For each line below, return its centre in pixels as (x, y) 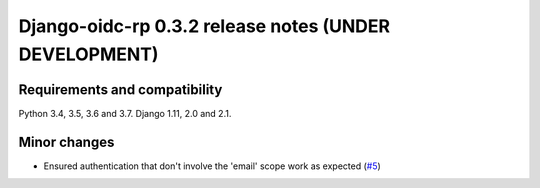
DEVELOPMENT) (88, 54)
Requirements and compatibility (120, 89)
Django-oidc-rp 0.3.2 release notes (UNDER (204, 26)
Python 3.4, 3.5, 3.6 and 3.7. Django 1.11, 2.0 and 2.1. (125, 113)
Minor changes (66, 141)
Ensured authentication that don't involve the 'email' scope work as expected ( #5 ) (212, 166)
